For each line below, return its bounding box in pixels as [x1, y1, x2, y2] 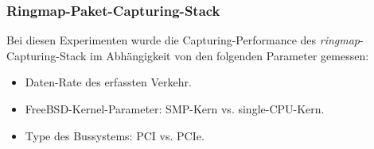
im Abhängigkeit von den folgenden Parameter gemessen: [90, 47, 369, 63]
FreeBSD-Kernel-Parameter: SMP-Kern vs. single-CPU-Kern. [25, 101, 325, 117]
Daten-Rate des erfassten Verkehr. [25, 74, 192, 90]
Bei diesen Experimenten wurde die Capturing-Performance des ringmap [6, 32, 360, 48]
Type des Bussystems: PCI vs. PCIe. [25, 127, 205, 143]
